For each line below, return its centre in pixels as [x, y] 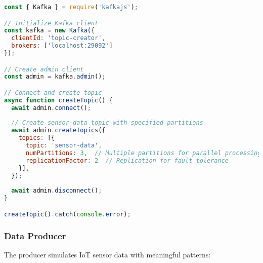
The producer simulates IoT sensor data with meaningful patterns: [107, 254]
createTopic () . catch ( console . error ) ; [68, 214]
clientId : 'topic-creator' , [58, 38]
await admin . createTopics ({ [58, 130]
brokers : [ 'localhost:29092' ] [62, 46]
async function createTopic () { [58, 100]
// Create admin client [44, 69]
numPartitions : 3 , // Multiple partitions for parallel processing [143, 153]
